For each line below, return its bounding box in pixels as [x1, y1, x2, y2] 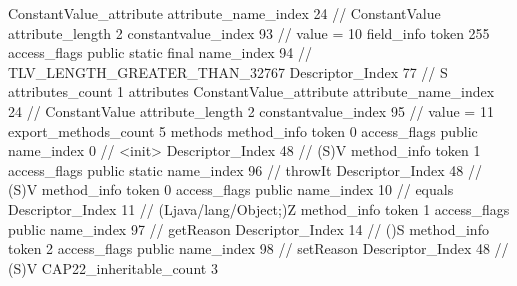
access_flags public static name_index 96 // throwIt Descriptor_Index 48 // [8, 159, 482, 180]
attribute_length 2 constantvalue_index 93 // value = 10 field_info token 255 [8, 22, 490, 43]
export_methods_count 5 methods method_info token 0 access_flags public [8, 120, 478, 141]
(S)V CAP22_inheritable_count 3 [8, 257, 218, 278]
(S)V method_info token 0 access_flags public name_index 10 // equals [8, 179, 454, 200]
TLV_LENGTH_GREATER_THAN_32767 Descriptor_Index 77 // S [8, 61, 448, 82]
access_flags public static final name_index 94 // [8, 42, 313, 63]
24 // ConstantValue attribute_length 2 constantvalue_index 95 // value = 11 [8, 100, 494, 121]
